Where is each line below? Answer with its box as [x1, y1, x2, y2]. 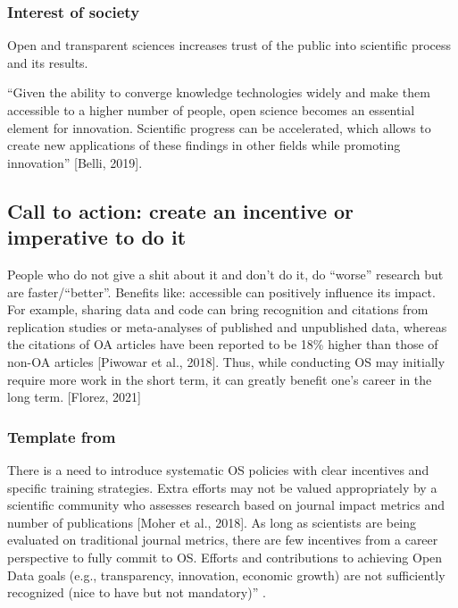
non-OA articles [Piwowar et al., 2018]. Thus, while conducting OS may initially [7, 352, 446, 371]
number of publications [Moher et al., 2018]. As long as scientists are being [7, 512, 416, 531]
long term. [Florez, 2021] [7, 387, 141, 406]
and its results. [7, 53, 88, 71]
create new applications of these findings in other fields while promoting [7, 136, 401, 154]
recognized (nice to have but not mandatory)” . [7, 583, 266, 602]
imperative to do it [7, 223, 187, 251]
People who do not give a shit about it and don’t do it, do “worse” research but [7, 264, 444, 283]
